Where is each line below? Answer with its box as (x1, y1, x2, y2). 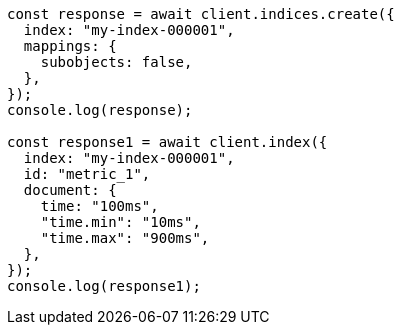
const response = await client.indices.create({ (7, 6, 395, 22)
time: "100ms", (40, 198, 159, 214)
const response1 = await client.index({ (7, 134, 328, 150)
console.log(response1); (7, 278, 201, 294)
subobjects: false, (40, 54, 193, 70)
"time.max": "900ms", (40, 230, 210, 246)
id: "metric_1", (23, 166, 151, 182)
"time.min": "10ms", (40, 214, 201, 230)
